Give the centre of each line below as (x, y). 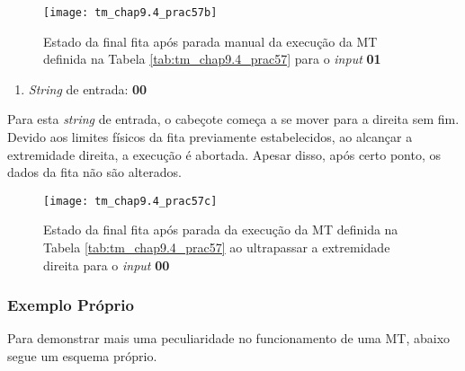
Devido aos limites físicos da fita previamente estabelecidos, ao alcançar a (210, 137)
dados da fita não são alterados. (94, 172)
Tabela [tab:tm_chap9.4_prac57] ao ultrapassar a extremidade (217, 247)
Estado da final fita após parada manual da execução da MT (210, 41)
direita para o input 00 (107, 265)
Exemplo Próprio (71, 305)
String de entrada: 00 (88, 88)
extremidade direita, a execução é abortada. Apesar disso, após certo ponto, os (224, 154)
